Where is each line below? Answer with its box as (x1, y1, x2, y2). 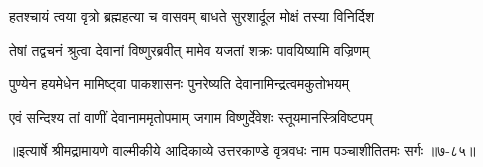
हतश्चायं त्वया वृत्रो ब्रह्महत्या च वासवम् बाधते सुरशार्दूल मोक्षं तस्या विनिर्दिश (9, 6, 374, 26)
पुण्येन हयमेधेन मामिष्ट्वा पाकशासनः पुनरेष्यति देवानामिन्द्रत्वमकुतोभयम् (9, 73, 349, 94)
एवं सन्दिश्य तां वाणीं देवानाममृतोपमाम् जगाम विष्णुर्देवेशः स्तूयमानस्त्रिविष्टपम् (9, 106, 373, 127)
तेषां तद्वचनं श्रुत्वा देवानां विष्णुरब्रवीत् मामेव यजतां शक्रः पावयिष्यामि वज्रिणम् (9, 39, 370, 60)
